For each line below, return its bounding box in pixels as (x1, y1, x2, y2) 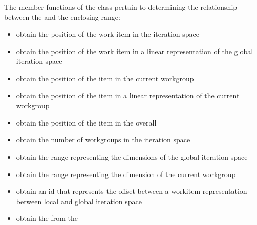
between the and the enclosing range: (4, 11, 120, 22)
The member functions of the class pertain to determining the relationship (4, 2, 238, 12)
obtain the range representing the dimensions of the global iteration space (16, 151, 248, 162)
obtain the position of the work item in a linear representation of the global (16, 45, 253, 56)
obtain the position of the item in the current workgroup (16, 72, 194, 83)
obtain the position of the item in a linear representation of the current (16, 90, 240, 101)
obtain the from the (16, 213, 78, 223)
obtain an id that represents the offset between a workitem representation (16, 186, 247, 196)
